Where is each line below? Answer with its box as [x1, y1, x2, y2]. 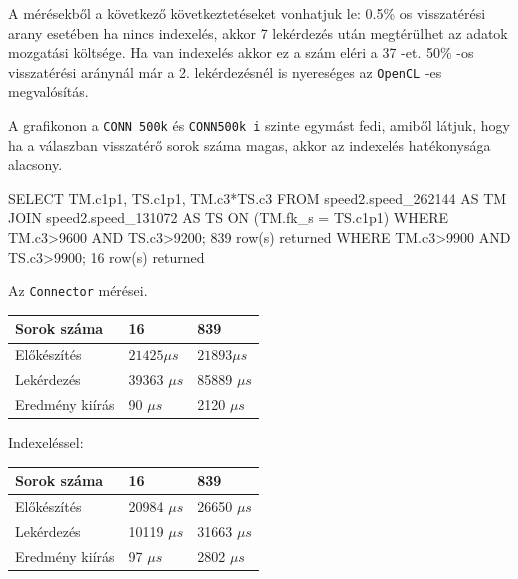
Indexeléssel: [8, 432, 84, 453]
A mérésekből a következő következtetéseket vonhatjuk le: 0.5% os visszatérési [8, 3, 486, 23]
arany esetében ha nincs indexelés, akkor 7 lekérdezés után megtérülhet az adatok [8, 22, 508, 43]
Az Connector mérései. [8, 280, 148, 301]
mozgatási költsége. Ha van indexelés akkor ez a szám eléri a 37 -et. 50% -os [8, 42, 474, 63]
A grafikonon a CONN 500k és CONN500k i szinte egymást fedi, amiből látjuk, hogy [8, 115, 510, 136]
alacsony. [8, 154, 63, 175]
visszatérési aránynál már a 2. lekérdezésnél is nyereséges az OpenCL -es [8, 61, 442, 82]
